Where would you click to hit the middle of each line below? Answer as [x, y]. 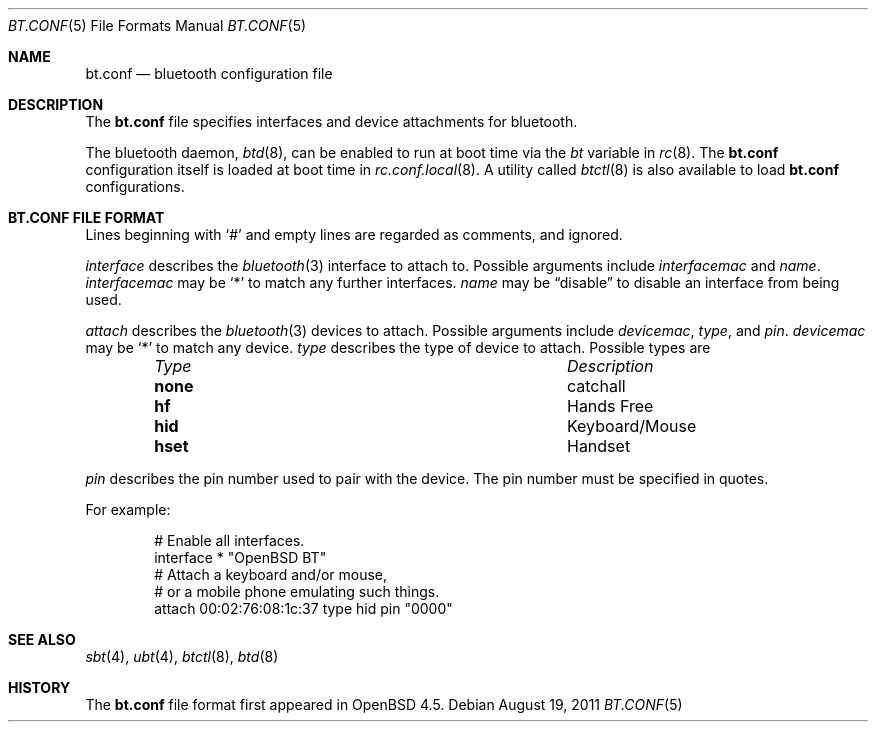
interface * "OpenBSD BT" [240, 557]
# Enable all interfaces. [229, 540]
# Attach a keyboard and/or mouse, [271, 574]
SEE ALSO [42, 639]
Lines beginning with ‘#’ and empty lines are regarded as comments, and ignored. [354, 234]
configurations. [135, 186]
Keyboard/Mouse [631, 426]
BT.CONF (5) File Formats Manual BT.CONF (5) [157, 25]
